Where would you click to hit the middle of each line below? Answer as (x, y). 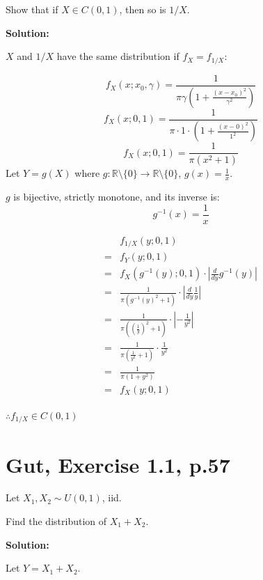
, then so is (143, 9)
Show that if (32, 9)
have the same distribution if (118, 56)
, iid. (112, 497)
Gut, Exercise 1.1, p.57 (118, 464)
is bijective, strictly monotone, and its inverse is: (117, 197)
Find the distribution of (56, 521)
